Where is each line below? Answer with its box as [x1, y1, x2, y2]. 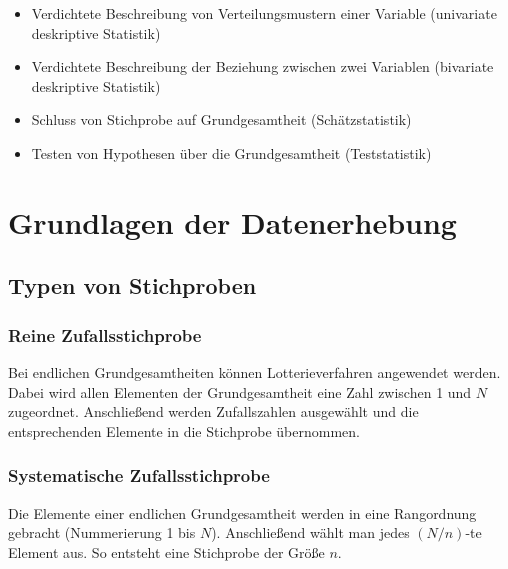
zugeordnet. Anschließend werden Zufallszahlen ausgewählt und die [8, 401, 419, 422]
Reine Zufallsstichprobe [8, 322, 202, 347]
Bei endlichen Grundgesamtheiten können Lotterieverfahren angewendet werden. [8, 361, 501, 382]
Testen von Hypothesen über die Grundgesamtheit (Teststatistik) [31, 142, 432, 163]
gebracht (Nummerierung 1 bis [8, 522, 196, 543]
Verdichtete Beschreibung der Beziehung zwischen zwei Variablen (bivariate [31, 56, 494, 77]
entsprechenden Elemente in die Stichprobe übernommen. [8, 420, 360, 441]
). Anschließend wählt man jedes [211, 522, 410, 543]
